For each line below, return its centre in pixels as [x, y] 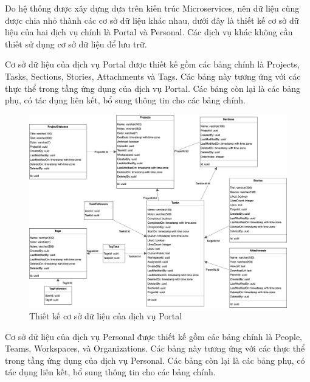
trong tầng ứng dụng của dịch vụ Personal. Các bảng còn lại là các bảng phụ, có [155, 360]
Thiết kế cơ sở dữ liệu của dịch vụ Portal [106, 316]
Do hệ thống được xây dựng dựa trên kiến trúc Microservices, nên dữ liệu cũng [152, 8]
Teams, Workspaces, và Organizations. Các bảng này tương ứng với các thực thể [155, 348]
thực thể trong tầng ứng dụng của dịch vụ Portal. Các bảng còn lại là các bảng [153, 88]
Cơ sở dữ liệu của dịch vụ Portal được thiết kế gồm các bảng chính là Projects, [152, 64]
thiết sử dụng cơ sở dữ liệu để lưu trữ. [76, 43]
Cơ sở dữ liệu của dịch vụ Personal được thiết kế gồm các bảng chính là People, [154, 336]
